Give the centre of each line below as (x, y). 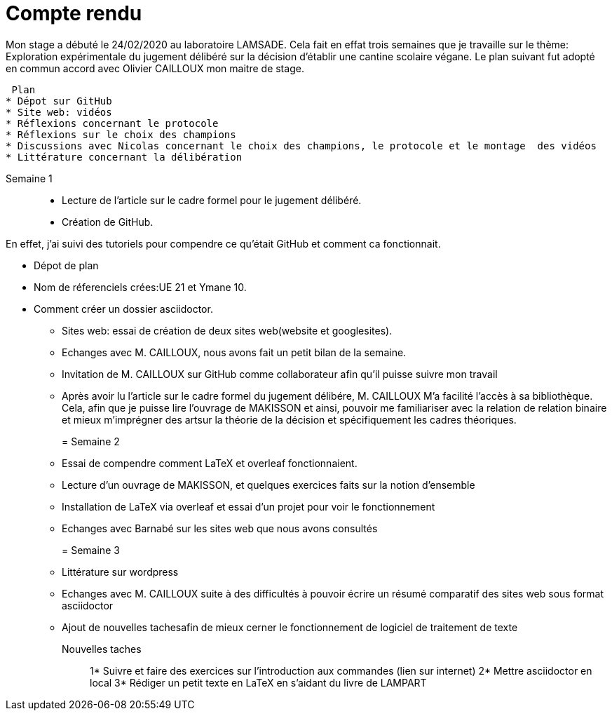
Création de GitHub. (108, 222)
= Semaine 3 (91, 550)
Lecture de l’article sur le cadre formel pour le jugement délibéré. (212, 200)
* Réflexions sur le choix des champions (121, 134)
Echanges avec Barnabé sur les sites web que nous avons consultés (220, 528)
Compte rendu (74, 13)
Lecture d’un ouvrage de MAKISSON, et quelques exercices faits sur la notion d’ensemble (268, 485)
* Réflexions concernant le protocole (112, 123)
